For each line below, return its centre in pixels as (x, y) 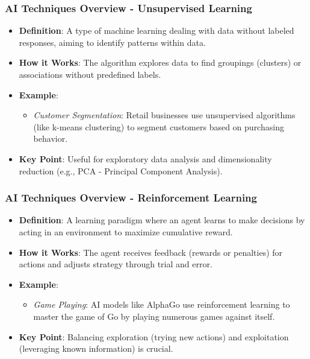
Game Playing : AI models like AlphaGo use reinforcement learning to (162, 304)
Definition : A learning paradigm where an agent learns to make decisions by (162, 220)
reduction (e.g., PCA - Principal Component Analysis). (121, 170)
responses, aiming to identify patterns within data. (112, 42)
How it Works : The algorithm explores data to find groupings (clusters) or (160, 62)
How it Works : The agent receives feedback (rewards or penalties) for (151, 252)
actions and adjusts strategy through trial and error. (116, 264)
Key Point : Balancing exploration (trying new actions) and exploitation (154, 336)
